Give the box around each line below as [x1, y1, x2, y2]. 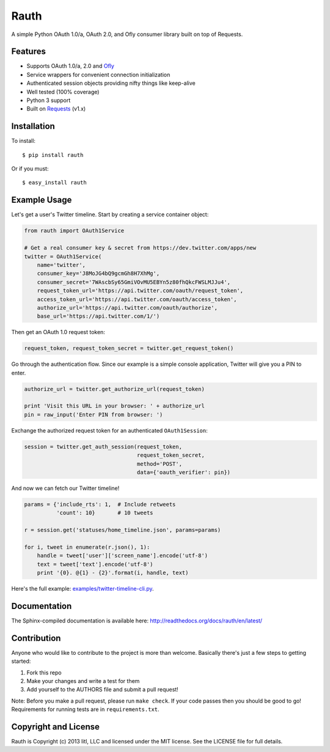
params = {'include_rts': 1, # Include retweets [24, 501, 176, 508]
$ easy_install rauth [22, 179, 87, 186]
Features [11, 46, 46, 57]
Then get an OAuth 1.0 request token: [11, 329, 105, 336]
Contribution [11, 633, 61, 643]
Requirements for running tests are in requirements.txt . [11, 706, 159, 713]
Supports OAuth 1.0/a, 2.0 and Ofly [26, 62, 114, 70]
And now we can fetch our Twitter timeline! [11, 484, 120, 492]
